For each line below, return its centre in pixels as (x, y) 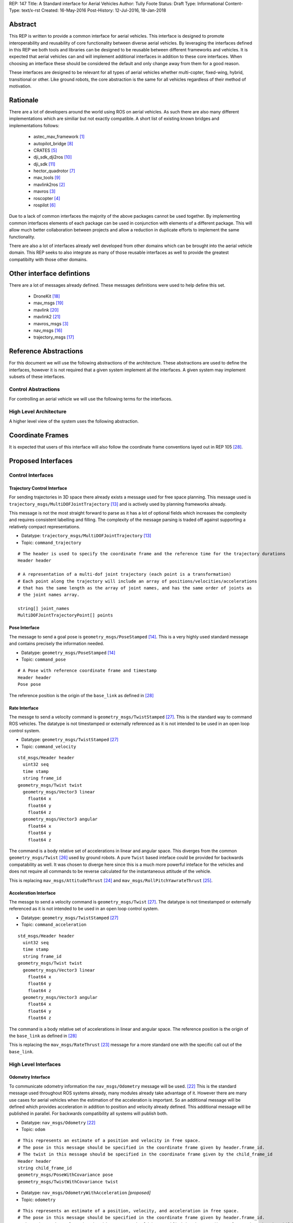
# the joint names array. (49, 595)
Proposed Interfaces (41, 461)
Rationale (24, 100)
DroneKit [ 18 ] (47, 296)
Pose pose (29, 684)
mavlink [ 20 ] (46, 310)
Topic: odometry (38, 1200)
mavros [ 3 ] (44, 191)
